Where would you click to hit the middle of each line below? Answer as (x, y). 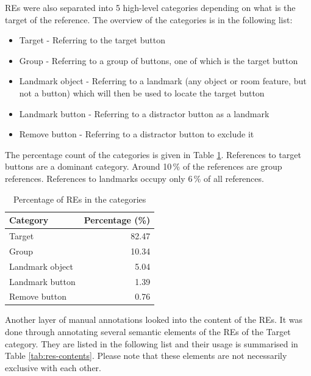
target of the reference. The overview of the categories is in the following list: (149, 19)
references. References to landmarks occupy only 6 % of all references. (134, 178)
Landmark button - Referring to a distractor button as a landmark (144, 113)
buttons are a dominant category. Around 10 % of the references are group (144, 166)
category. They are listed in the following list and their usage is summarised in (152, 343)
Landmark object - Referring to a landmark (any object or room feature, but (163, 81)
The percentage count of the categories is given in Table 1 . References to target (153, 154)
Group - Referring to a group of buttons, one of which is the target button (159, 60)
